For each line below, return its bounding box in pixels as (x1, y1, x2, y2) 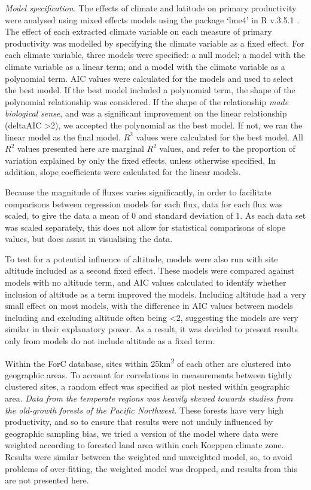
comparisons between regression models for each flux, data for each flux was (5, 197, 283, 210)
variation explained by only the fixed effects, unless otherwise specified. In (5, 154, 276, 166)
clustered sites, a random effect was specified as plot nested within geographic (5, 380, 290, 393)
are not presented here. (5, 474, 89, 486)
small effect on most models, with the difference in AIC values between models (5, 299, 293, 312)
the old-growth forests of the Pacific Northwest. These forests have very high (5, 403, 284, 416)
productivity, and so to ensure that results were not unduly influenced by (5, 415, 273, 428)
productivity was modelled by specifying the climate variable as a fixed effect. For (5, 36, 304, 49)
